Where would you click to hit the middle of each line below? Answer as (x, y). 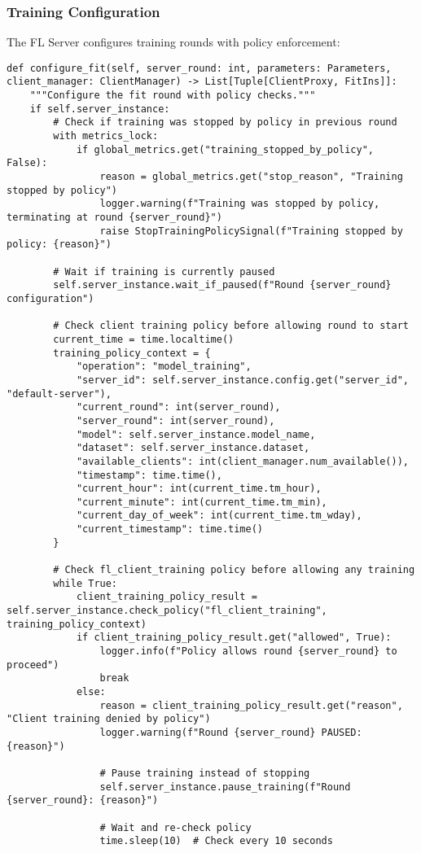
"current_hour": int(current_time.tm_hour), (199, 489)
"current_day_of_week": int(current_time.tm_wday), (219, 516)
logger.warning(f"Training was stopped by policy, (240, 204)
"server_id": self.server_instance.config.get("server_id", (242, 380)
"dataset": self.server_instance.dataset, (193, 448)
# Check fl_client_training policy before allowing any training (234, 570)
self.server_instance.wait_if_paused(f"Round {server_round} (222, 285)
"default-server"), (59, 394)
